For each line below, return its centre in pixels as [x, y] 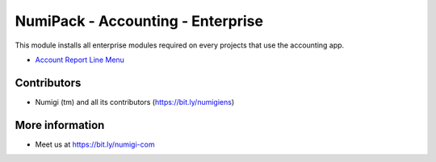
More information [60, 125]
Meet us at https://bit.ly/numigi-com [95, 144]
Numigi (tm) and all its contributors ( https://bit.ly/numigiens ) [135, 102]
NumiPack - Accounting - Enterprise [139, 21]
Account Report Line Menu [80, 60]
